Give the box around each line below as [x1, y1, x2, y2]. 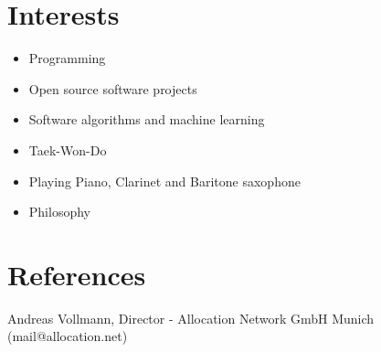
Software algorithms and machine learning [28, 110, 265, 129]
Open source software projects [28, 79, 197, 98]
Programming [28, 48, 106, 68]
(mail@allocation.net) [7, 326, 128, 346]
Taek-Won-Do [28, 140, 107, 159]
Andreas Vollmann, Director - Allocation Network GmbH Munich [7, 308, 375, 327]
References [7, 255, 146, 293]
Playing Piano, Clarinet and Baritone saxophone [28, 171, 301, 190]
